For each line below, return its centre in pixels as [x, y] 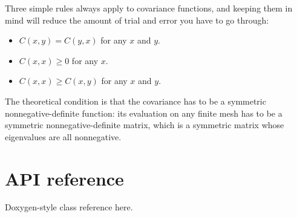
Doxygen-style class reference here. [69, 207]
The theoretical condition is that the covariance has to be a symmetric [135, 101]
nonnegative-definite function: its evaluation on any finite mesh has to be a [144, 113]
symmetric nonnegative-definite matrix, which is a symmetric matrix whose [145, 125]
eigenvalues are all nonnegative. [63, 136]
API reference [64, 178]
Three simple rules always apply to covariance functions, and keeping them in [149, 8]
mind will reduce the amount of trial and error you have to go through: [137, 20]
